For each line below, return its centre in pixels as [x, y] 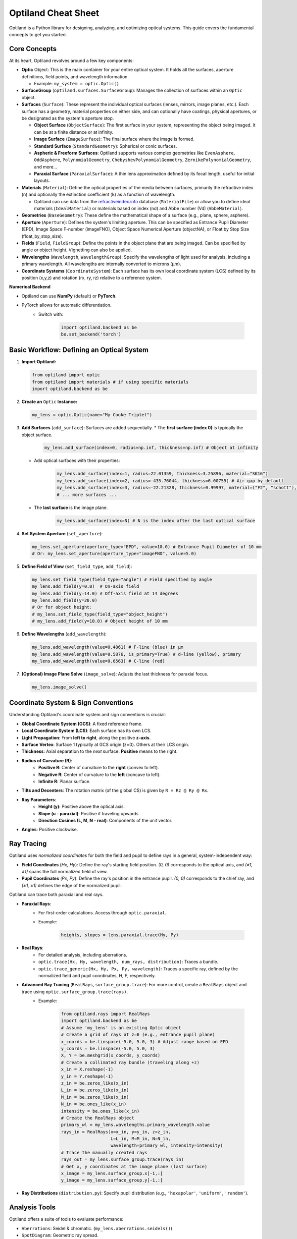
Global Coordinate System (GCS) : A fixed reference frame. [82, 724]
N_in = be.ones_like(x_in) [94, 1104]
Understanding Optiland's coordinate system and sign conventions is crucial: [88, 715]
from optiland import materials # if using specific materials [110, 382]
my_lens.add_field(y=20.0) [65, 600]
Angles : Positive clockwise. [50, 830]
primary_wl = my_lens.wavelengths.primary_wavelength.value [136, 1125]
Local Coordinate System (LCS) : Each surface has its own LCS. [87, 731]
